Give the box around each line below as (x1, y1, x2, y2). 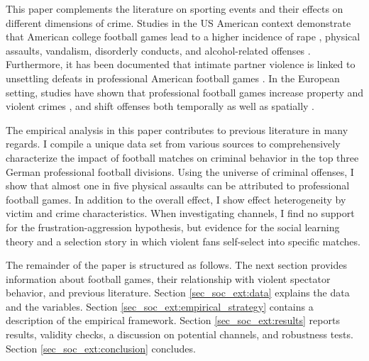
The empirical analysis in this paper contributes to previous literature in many (6, 122, 348, 137)
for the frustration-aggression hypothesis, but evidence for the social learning (6, 219, 340, 234)
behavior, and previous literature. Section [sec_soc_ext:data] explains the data (6, 285, 350, 300)
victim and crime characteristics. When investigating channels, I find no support (6, 206, 355, 221)
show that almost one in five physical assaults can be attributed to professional (6, 178, 350, 193)
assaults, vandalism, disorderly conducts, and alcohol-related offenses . (6, 43, 311, 57)
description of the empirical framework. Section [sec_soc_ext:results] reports (6, 313, 340, 328)
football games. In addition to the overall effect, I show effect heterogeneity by (6, 191, 346, 206)
